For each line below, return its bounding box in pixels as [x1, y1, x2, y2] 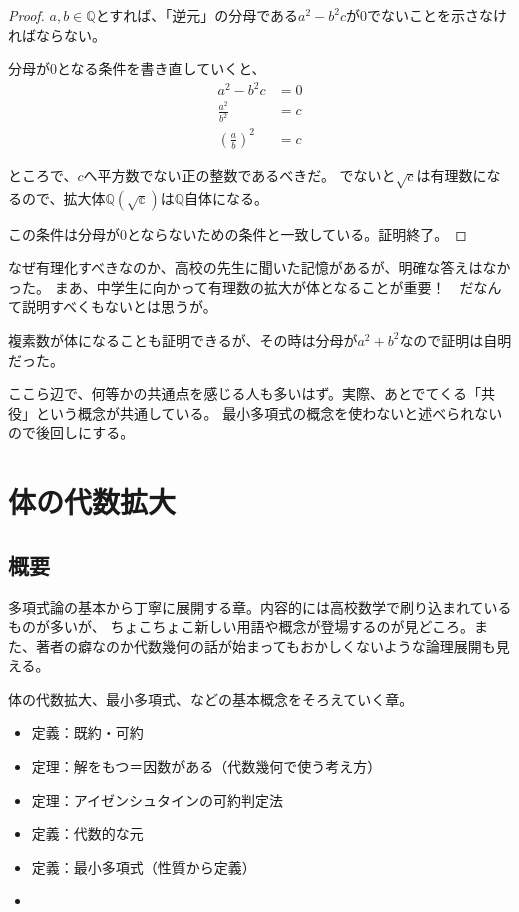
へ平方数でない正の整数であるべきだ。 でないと [83, 164, 396, 185]
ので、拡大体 [21, 187, 106, 208]
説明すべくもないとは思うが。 [21, 296, 217, 317]
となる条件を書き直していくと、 [57, 58, 266, 79]
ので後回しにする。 [8, 422, 135, 443]
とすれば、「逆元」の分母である [95, 5, 299, 25]
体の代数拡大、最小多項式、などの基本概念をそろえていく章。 [8, 688, 414, 709]
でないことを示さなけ [367, 5, 508, 25]
